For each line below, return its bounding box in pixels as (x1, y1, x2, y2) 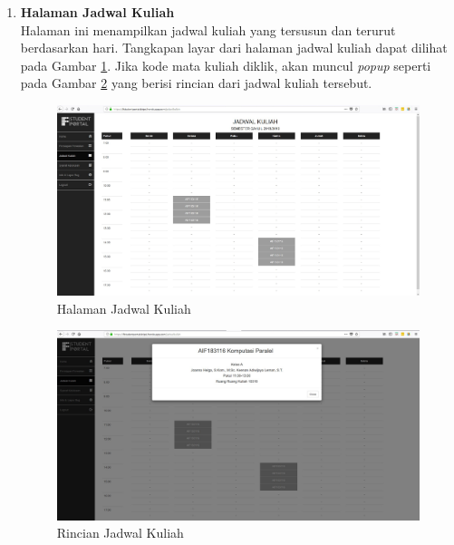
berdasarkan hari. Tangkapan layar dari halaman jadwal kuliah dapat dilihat (20, 38, 448, 57)
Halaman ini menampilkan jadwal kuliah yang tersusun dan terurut (20, 20, 396, 39)
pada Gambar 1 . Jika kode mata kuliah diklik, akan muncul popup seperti (20, 55, 431, 74)
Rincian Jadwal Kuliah (56, 523, 184, 542)
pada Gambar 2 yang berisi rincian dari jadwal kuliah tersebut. (20, 73, 372, 92)
